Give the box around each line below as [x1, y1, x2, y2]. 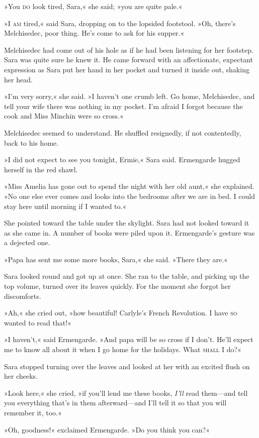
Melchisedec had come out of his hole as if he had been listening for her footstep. [4, 44, 253, 55]
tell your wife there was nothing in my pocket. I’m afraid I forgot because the [4, 100, 243, 111]
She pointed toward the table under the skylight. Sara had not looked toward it [4, 217, 249, 228]
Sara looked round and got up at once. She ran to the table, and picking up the [4, 271, 249, 281]
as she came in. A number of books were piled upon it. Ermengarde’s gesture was [4, 227, 255, 238]
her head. [4, 74, 33, 84]
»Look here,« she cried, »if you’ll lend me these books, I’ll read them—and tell [4, 387, 248, 398]
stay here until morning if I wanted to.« [4, 200, 127, 211]
